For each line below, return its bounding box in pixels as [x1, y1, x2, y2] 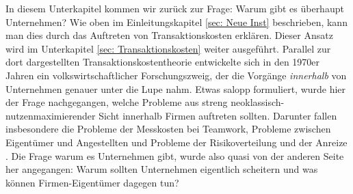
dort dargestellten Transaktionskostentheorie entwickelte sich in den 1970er [5, 55, 320, 69]
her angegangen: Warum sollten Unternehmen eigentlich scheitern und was [5, 162, 318, 176]
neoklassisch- [231, 95, 285, 109]
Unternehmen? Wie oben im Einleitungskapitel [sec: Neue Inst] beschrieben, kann [5, 14, 348, 29]
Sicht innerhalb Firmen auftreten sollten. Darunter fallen [99, 108, 337, 122]
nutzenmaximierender [5, 108, 96, 122]
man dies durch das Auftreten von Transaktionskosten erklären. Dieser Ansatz [5, 28, 333, 42]
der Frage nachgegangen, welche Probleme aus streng [5, 95, 228, 109]
